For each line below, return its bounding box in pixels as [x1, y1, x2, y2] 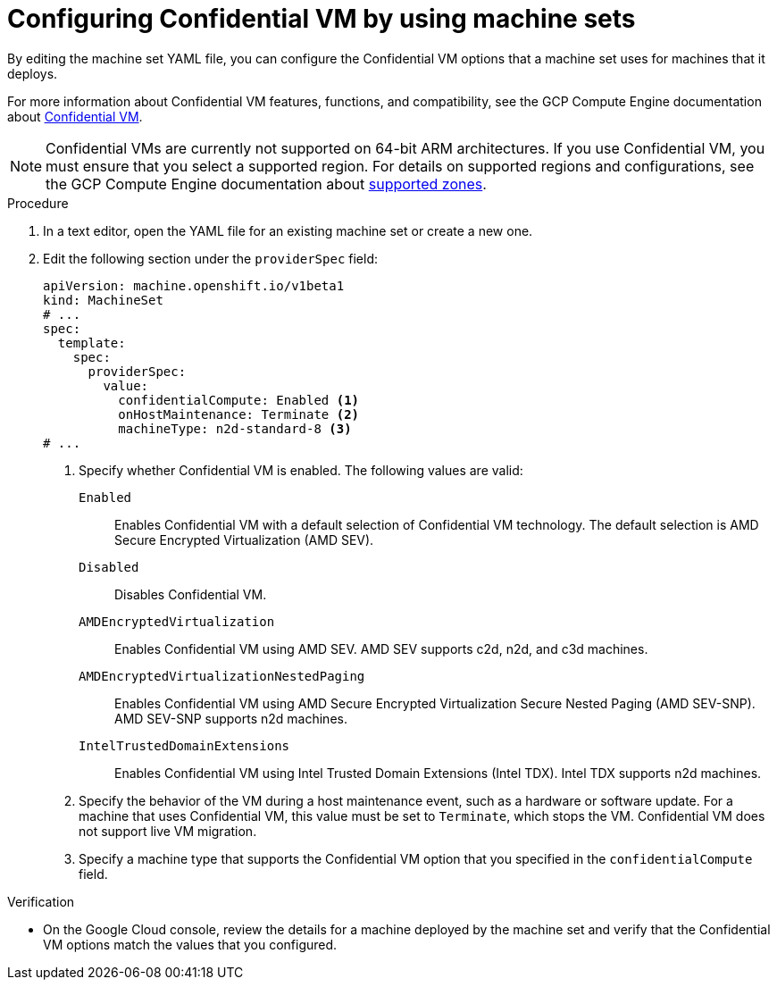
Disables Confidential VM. [114, 586, 267, 602]
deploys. [7, 65, 58, 81]
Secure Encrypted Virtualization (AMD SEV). [114, 531, 374, 548]
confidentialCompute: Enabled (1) [118, 392, 360, 407]
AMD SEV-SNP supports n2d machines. [114, 710, 347, 726]
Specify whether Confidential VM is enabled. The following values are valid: [79, 462, 523, 478]
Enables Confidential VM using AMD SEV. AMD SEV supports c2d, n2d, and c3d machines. [114, 640, 648, 657]
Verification [7, 893, 75, 909]
